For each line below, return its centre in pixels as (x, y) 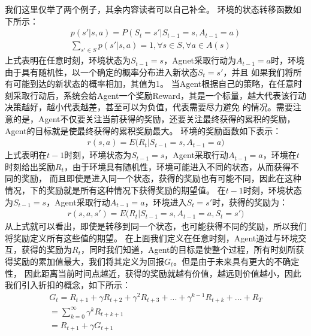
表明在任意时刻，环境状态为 (76, 60)
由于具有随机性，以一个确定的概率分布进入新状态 (101, 72)
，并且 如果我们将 (258, 72)
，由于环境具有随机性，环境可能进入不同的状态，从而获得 (177, 166)
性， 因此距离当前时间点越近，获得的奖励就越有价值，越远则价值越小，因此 (153, 273)
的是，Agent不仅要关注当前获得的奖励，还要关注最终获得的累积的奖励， (154, 119)
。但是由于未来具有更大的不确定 (236, 261)
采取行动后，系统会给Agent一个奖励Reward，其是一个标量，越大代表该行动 (160, 95)
